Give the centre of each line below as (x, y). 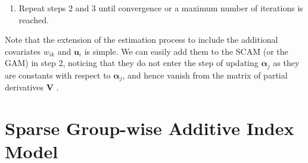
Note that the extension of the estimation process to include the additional (141, 40)
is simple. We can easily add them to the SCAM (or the (186, 51)
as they (286, 63)
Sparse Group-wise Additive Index (150, 128)
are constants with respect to (58, 75)
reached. (34, 19)
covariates (23, 51)
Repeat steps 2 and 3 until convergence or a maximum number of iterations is (161, 8)
